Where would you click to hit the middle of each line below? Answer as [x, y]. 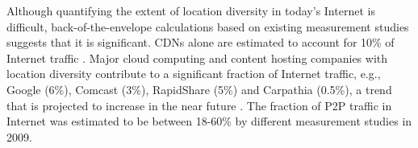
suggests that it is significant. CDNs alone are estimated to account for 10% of [201, 42]
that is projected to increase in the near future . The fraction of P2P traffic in [199, 105]
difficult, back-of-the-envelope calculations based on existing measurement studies [208, 26]
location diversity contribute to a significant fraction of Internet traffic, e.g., [194, 74]
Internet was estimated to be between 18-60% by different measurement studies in [209, 121]
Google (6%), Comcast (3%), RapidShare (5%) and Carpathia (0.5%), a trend [199, 89]
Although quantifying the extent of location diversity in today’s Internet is [191, 10]
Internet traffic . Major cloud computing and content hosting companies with [197, 58]
